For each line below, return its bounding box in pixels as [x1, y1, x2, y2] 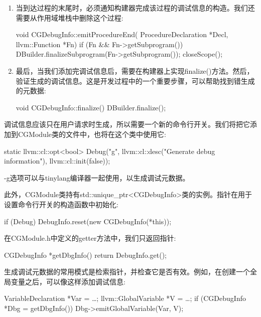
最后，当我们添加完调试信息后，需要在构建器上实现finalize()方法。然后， [16, 65, 254, 76]
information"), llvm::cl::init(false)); [4, 155, 110, 166]
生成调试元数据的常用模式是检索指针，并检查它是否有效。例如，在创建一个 [4, 266, 250, 277]
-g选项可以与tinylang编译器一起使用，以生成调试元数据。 [4, 172, 190, 183]
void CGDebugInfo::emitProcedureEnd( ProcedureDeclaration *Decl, [16, 29, 228, 40]
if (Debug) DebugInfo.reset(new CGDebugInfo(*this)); [4, 216, 172, 226]
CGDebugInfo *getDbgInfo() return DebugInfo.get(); [4, 249, 167, 260]
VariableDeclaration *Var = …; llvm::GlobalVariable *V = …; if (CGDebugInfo [4, 293, 246, 303]
